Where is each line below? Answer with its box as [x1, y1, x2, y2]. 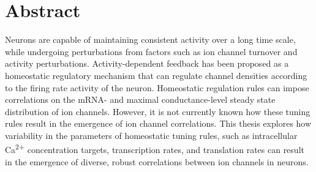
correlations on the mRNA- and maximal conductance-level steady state [5, 93, 276, 106]
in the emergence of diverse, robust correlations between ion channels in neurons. [5, 155, 309, 168]
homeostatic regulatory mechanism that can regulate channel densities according [5, 69, 307, 81]
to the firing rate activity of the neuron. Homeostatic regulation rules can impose [5, 81, 309, 94]
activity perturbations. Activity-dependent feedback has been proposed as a [5, 57, 289, 70]
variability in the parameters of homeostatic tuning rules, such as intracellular [5, 129, 298, 141]
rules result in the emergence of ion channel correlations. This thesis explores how [5, 117, 312, 130]
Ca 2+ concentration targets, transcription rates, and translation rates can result [5, 141, 304, 156]
